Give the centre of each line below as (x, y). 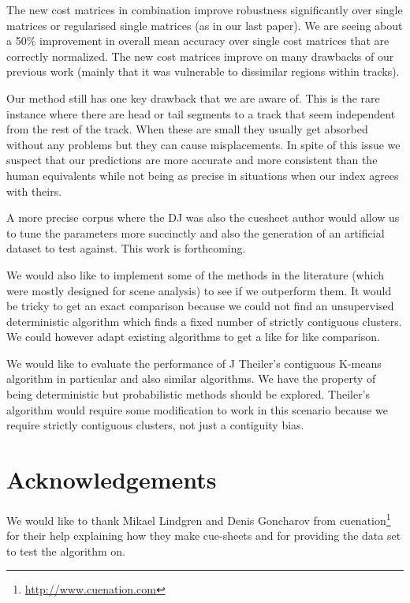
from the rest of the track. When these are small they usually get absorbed (187, 129)
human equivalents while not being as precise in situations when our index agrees (203, 175)
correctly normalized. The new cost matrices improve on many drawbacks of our (200, 56)
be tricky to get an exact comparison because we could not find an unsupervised (200, 306)
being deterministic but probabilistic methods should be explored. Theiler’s (188, 394)
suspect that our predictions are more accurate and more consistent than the (192, 160)
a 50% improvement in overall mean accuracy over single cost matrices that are (198, 41)
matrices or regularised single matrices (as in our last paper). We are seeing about (205, 25)
